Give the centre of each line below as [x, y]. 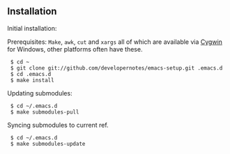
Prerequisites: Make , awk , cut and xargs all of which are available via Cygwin [115, 42]
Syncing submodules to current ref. [58, 125]
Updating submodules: [40, 93]
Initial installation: [32, 28]
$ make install [32, 80]
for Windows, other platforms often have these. [75, 49]
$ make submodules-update [48, 144]
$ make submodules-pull [45, 112]
